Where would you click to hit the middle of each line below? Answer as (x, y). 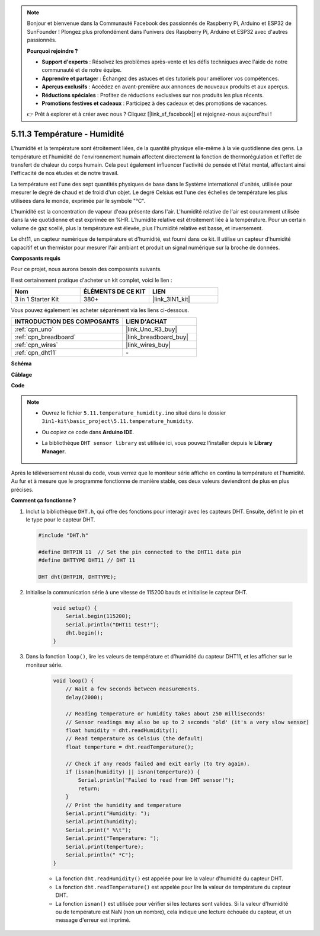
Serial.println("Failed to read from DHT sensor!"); (156, 780)
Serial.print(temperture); (105, 846)
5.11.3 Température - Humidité (68, 134)
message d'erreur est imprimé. (93, 920)
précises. (22, 489)
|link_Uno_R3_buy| (151, 329)
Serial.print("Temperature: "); (113, 838)
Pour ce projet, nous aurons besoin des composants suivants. (87, 269)
